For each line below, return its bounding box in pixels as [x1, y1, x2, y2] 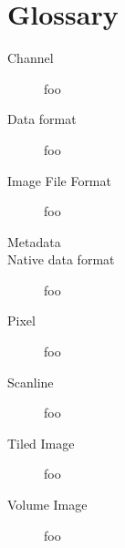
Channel [7, 48, 54, 67]
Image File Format [7, 171, 111, 190]
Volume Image [7, 495, 88, 514]
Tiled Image [7, 433, 75, 452]
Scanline [7, 372, 54, 391]
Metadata [7, 232, 61, 251]
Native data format [7, 250, 115, 269]
